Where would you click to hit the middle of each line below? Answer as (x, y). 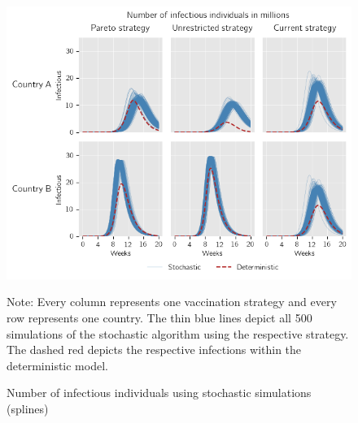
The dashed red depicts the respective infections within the (154, 350)
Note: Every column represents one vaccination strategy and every (172, 302)
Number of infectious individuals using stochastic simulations (159, 393)
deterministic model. (57, 365)
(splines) (28, 409)
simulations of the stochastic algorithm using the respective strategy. (178, 333)
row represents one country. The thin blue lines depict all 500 (159, 318)
